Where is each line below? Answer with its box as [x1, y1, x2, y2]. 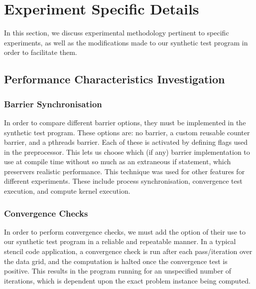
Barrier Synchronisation [4, 97, 102, 110]
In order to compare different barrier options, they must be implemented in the [4, 117, 246, 127]
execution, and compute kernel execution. [4, 186, 130, 196]
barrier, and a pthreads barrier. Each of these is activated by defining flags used [4, 137, 248, 147]
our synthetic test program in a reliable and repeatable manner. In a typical [4, 236, 236, 247]
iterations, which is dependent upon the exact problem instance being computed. [4, 275, 251, 286]
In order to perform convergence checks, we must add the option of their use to [4, 226, 246, 237]
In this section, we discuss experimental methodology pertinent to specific [4, 27, 229, 38]
